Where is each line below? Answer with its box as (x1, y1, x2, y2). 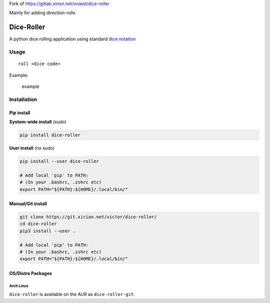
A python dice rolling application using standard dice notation (9, 36, 136, 42)
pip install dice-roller (19, 132, 81, 137)
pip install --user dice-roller (19, 158, 99, 164)
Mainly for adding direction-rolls (9, 10, 75, 16)
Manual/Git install (9, 200, 47, 207)
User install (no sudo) (9, 145, 54, 151)
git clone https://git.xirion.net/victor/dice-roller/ (19, 214, 157, 220)
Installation (9, 95, 37, 102)
